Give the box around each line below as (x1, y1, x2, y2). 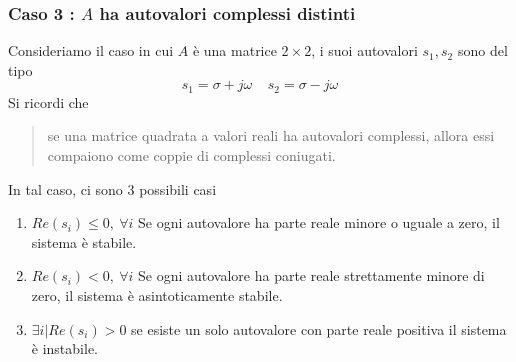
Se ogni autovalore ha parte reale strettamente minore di (138, 265, 485, 286)
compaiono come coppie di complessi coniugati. (47, 145, 336, 166)
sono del (457, 40, 508, 61)
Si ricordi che (8, 91, 89, 112)
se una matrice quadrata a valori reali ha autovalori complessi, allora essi (47, 125, 495, 146)
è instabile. (31, 338, 98, 359)
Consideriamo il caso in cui (8, 40, 174, 61)
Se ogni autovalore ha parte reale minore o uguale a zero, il (138, 212, 500, 233)
